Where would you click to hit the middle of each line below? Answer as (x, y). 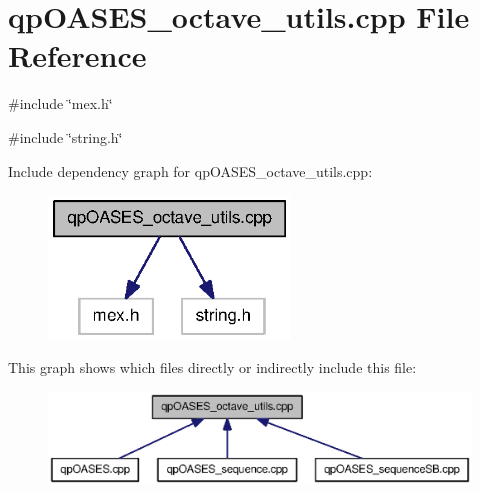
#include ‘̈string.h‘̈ (65, 136)
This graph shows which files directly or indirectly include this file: (212, 367)
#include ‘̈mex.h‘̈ (60, 103)
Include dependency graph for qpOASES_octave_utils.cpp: (190, 170)
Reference (77, 55)
